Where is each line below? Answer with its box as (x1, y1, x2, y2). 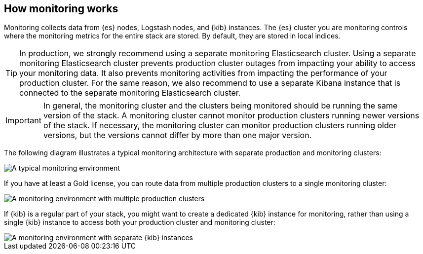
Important (5, 115, 41, 126)
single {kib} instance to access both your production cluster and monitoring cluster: (4, 218, 275, 227)
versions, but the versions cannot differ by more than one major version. (43, 130, 312, 141)
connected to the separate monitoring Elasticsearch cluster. (19, 88, 241, 98)
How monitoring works (4, 2, 118, 15)
